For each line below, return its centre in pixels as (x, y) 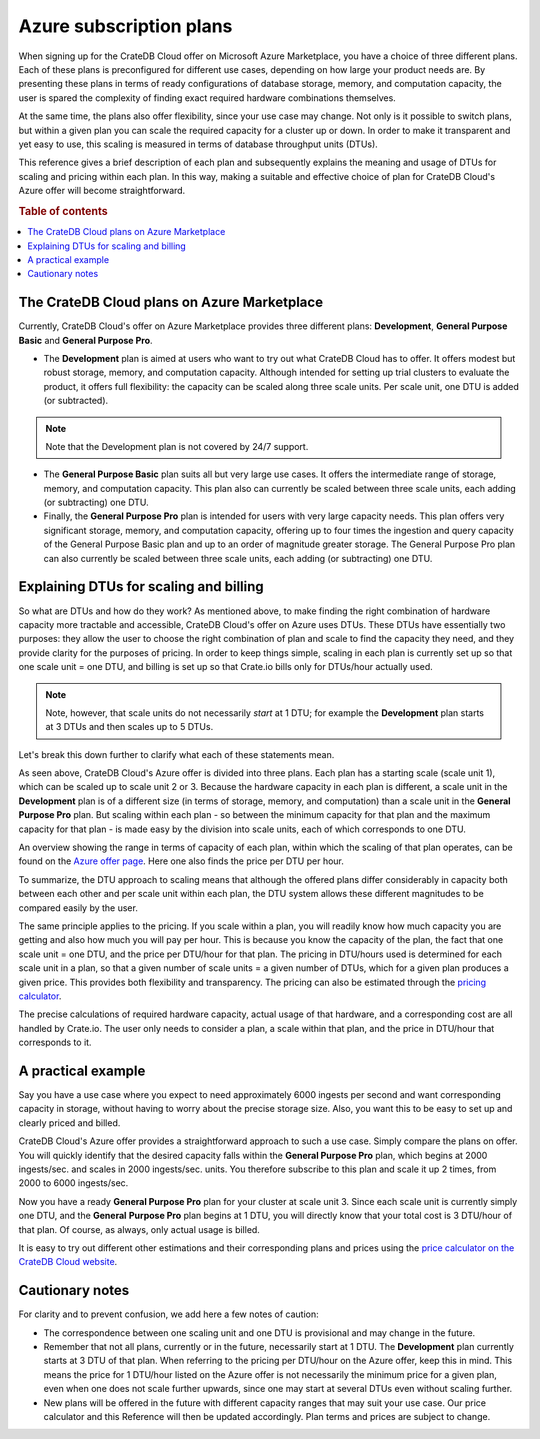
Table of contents (63, 211)
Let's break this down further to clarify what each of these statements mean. (176, 754)
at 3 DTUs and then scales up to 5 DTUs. (129, 727)
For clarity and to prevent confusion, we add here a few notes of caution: (168, 1314)
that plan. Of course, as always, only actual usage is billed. (139, 1229)
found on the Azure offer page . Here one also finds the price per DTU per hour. (181, 861)
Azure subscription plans (125, 26)
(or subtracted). (76, 401)
